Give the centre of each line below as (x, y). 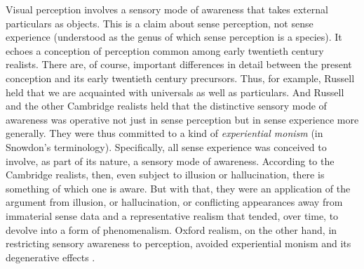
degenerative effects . (50, 257)
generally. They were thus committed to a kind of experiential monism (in (164, 133)
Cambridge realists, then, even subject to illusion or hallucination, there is (165, 175)
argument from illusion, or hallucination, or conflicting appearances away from (174, 202)
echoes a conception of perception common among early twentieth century (165, 50)
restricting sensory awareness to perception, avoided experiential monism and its (178, 243)
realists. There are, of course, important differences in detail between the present (179, 64)
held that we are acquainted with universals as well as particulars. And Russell (175, 92)
